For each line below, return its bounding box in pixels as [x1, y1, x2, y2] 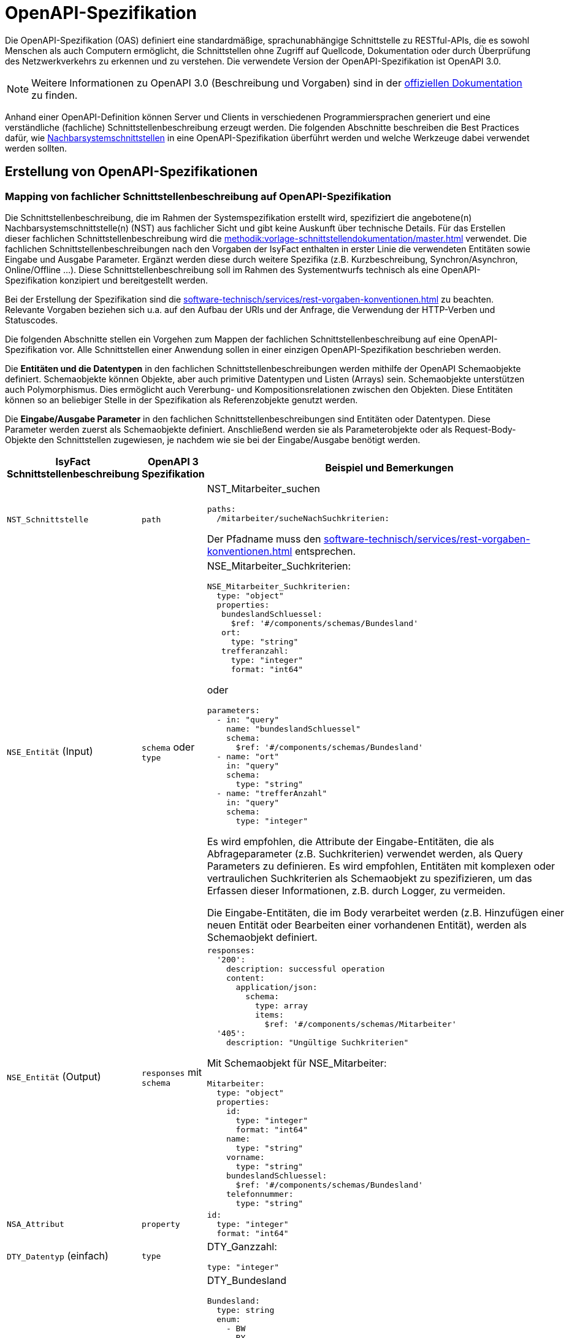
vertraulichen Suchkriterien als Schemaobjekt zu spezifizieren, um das [207, 872, 532, 884]
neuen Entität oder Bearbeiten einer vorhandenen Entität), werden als [207, 918, 527, 931]
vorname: [226, 1152, 265, 1162]
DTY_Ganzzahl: [207, 1240, 277, 1253]
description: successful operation [226, 964, 385, 973]
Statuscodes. [5, 314, 58, 325]
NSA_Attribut [7, 1219, 64, 1229]
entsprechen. [294, 544, 356, 557]
